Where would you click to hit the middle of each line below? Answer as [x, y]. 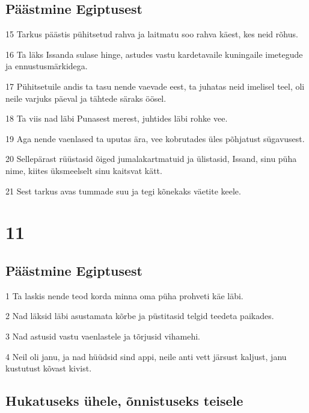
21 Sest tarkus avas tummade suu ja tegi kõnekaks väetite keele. [123, 191]
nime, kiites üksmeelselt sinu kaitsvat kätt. [84, 170]
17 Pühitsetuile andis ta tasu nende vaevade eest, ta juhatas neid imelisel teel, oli [155, 86]
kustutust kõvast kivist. [49, 368]
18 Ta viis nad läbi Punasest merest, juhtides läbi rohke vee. [117, 118]
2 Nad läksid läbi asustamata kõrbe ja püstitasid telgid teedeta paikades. [140, 316]
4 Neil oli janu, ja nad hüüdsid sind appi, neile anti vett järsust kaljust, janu [146, 356]
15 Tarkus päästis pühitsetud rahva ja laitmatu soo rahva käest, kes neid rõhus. [152, 34]
